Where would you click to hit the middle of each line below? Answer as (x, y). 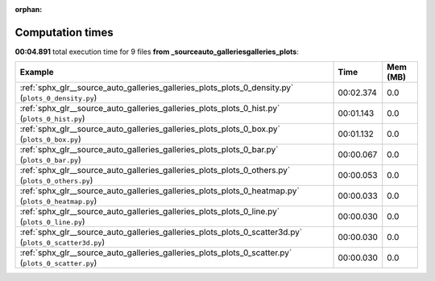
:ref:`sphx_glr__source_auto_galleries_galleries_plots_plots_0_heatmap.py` (159, 191)
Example (37, 72)
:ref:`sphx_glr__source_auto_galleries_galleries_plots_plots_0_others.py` (155, 171)
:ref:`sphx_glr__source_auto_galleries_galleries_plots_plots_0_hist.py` (150, 109)
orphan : (29, 9)
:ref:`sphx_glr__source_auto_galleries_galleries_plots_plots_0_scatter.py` (156, 253)
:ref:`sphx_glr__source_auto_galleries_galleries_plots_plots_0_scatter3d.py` (161, 232)
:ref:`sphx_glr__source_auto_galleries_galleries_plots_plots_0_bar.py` (149, 150)
